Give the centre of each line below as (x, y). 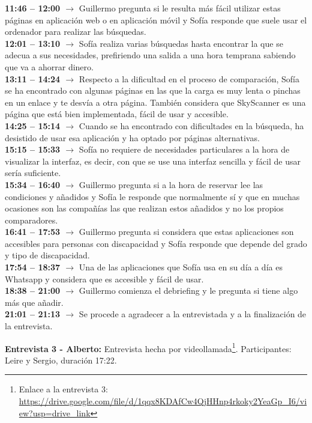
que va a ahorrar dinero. (49, 66)
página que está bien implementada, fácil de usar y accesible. (117, 114)
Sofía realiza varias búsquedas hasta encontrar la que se (181, 43)
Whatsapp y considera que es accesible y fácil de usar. (104, 278)
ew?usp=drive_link (55, 412)
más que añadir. (34, 302)
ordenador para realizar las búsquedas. (76, 32)
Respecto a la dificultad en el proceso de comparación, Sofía (189, 78)
